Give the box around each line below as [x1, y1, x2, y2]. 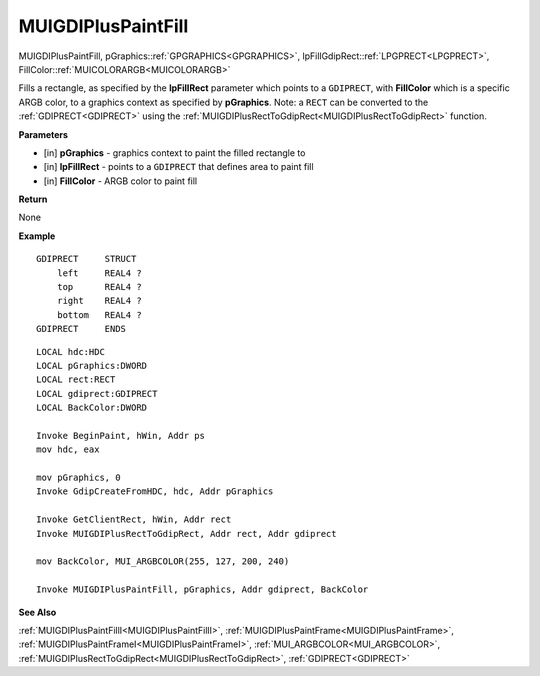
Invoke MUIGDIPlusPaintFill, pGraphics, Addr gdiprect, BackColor [36, 584, 369, 595]
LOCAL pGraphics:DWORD [36, 360, 148, 371]
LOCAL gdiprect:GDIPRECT [36, 388, 158, 399]
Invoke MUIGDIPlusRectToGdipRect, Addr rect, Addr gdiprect [36, 528, 337, 539]
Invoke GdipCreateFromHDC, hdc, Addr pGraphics [36, 486, 274, 497]
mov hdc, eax [36, 444, 100, 455]
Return [18, 193, 48, 205]
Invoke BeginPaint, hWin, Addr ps [36, 430, 205, 441]
